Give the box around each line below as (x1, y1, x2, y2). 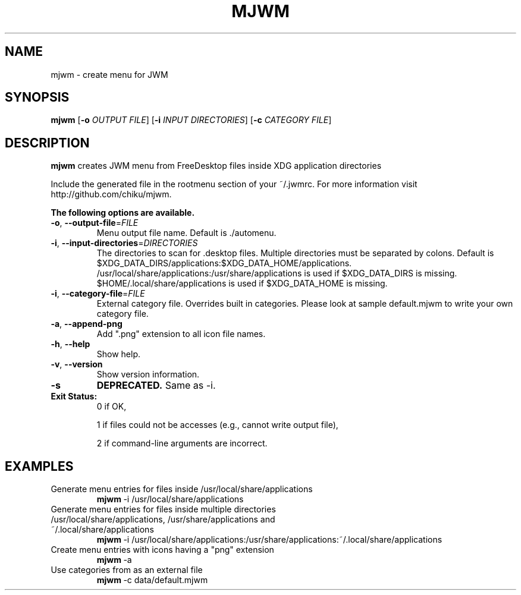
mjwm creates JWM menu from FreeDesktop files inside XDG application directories (51, 160, 382, 171)
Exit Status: (51, 391, 98, 402)
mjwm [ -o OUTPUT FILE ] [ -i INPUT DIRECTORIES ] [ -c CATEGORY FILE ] (51, 115, 332, 125)
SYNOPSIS (5, 90, 70, 105)
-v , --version (51, 359, 103, 370)
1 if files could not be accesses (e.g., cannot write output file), (96, 420, 338, 430)
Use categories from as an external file (51, 565, 203, 575)
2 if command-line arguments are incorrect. (96, 438, 268, 449)
